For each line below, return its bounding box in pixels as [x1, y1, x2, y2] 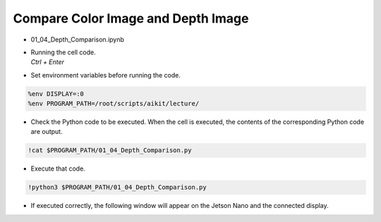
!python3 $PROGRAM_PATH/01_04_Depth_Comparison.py [28, 183, 207, 192]
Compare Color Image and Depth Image [13, 11, 249, 26]
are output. [30, 128, 63, 136]
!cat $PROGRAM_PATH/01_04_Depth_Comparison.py [28, 147, 192, 154]
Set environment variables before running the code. [30, 70, 181, 79]
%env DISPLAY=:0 [28, 90, 85, 98]
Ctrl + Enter [30, 58, 65, 66]
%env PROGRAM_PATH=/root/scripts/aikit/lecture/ [28, 99, 200, 108]
